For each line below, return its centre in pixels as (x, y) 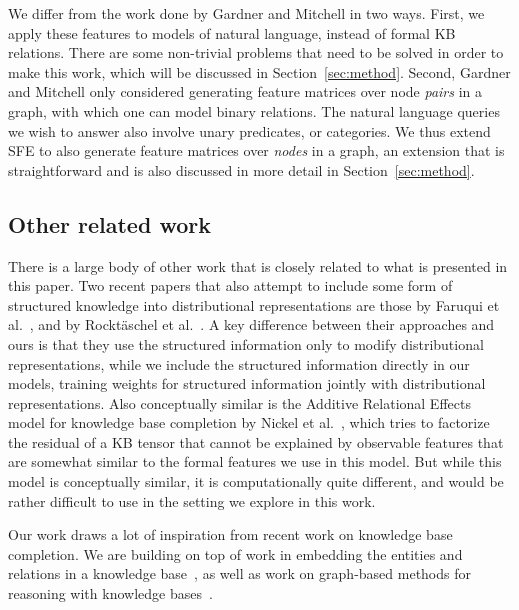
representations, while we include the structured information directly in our (239, 363)
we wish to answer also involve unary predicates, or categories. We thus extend (249, 130)
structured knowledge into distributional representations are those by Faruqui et (254, 304)
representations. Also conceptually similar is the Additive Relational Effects (239, 402)
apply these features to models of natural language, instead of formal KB (232, 32)
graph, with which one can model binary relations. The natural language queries (254, 110)
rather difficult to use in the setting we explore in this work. (192, 500)
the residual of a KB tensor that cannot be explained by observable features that (256, 441)
